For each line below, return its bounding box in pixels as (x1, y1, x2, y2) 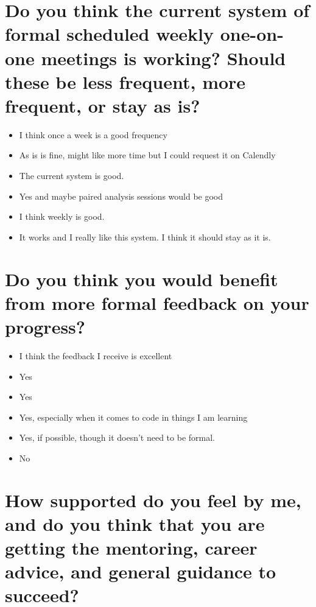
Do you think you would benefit (5, 266, 278, 291)
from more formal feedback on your (5, 290, 309, 315)
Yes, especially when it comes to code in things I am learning (19, 410, 248, 423)
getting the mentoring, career (5, 535, 258, 560)
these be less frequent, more (5, 69, 246, 94)
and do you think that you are (5, 511, 265, 536)
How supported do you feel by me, (5, 487, 301, 512)
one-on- (220, 21, 284, 46)
